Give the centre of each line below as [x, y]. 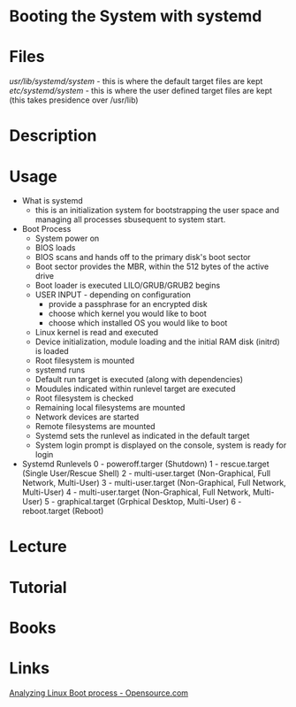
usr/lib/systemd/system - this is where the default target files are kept [136, 81]
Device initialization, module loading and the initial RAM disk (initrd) [157, 342]
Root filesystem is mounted [85, 361]
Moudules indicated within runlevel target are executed [135, 389]
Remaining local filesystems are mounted [110, 408]
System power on [67, 238]
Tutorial [38, 587]
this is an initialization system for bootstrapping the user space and [157, 211]
